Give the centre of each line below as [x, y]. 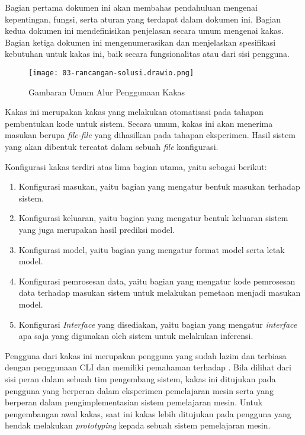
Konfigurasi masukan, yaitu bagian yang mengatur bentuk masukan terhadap [159, 186]
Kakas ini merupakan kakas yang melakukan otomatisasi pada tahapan [134, 112]
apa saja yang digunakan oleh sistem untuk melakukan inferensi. [136, 336]
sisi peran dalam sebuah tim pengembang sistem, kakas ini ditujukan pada [140, 378]
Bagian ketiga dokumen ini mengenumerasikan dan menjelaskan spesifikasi [140, 42]
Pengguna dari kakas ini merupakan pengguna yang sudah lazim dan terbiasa [146, 355]
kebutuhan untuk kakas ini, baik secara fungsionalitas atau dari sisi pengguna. [147, 54]
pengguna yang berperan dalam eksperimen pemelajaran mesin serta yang [139, 390]
